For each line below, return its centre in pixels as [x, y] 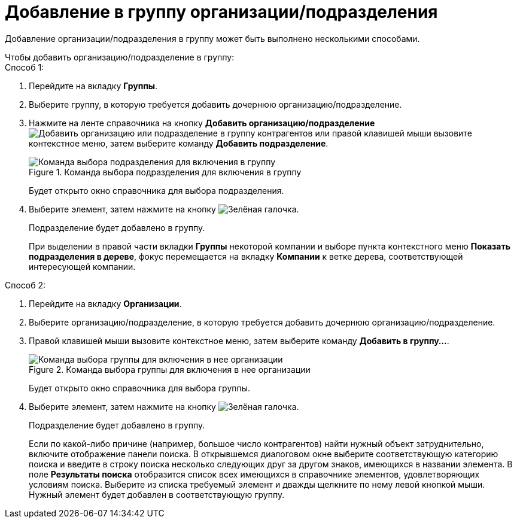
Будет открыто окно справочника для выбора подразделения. [156, 190]
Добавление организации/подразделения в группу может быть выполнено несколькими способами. [212, 38]
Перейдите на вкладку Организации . [105, 303]
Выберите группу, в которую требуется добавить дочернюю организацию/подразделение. [215, 104]
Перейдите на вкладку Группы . [93, 86]
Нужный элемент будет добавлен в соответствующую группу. [157, 494]
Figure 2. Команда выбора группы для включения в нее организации [170, 369]
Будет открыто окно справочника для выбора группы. [140, 388]
